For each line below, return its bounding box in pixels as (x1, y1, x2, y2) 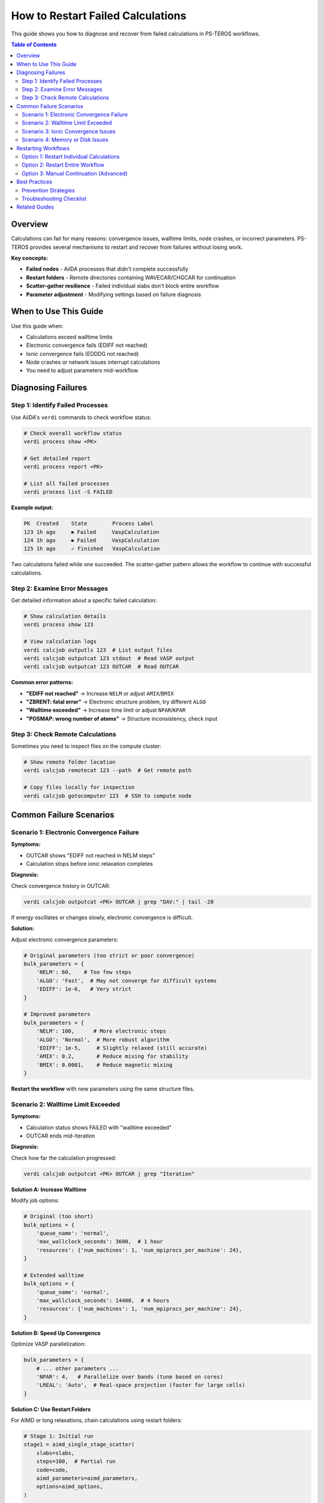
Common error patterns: (11, 679, 73, 686)
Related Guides (16, 203, 54, 210)
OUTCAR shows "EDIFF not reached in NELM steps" (26, 851, 155, 859)
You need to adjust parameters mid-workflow (26, 367, 138, 374)
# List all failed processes (23, 480, 110, 487)
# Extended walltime (23, 1272, 84, 1279)
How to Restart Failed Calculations (11, 9, 187, 22)
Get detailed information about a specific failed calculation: (11, 597, 157, 604)
